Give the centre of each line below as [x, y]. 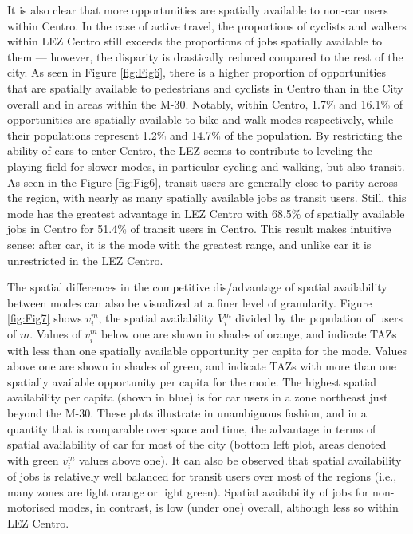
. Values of [55, 334]
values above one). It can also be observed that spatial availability [240, 459]
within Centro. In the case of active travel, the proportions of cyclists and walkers [207, 25]
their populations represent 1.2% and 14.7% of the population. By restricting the [205, 134]
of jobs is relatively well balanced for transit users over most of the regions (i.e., [202, 475]
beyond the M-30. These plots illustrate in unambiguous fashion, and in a [187, 412]
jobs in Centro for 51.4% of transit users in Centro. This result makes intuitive [199, 229]
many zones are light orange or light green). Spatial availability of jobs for [188, 491]
